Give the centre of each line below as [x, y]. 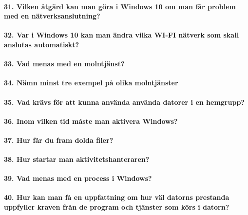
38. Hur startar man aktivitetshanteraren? [77, 159]
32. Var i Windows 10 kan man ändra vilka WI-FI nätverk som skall [122, 35]
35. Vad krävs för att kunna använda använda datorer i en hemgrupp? [124, 102]
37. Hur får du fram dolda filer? [59, 140]
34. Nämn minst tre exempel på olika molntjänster [91, 83]
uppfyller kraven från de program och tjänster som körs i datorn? [117, 207]
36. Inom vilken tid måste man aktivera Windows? [91, 121]
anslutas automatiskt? [42, 44]
